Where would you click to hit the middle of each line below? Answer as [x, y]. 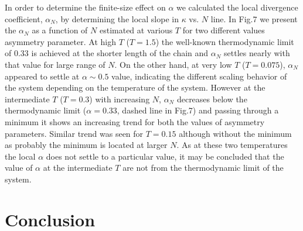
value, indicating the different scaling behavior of [199, 76]
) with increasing [120, 99]
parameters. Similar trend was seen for [74, 133]
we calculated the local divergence [237, 7]
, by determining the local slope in [117, 18]
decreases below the [212, 99]
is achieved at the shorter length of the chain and [120, 53]
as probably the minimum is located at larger [86, 145]
